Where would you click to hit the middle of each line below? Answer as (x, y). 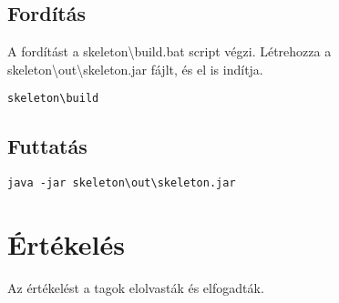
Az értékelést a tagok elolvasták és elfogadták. (136, 288)
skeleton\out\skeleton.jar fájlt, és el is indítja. (135, 69)
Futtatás (47, 146)
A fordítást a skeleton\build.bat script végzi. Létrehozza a (169, 51)
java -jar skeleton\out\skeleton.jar (122, 183)
